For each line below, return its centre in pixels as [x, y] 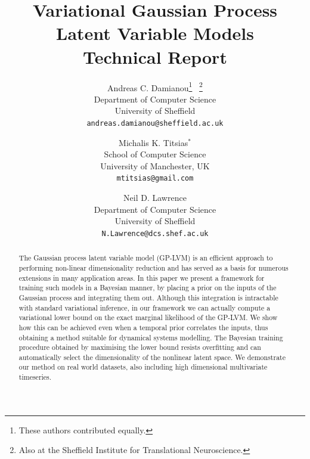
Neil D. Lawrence [155, 198]
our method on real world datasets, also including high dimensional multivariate [143, 367]
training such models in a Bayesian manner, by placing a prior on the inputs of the [148, 288]
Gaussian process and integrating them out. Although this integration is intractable [148, 297]
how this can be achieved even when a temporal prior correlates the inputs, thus [143, 327]
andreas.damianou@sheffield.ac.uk [155, 123]
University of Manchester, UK [155, 165]
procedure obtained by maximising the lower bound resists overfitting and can [140, 347]
